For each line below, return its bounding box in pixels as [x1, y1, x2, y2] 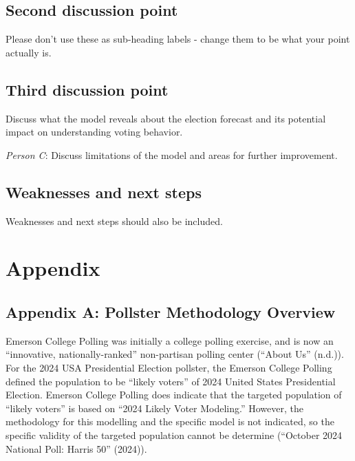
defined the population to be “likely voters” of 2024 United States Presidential [6, 374, 336, 388]
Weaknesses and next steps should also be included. [6, 213, 223, 228]
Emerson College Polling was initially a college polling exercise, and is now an [6, 333, 334, 347]
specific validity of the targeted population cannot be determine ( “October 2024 [6, 427, 343, 442]
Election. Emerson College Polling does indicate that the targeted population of [6, 387, 342, 402]
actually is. [6, 45, 52, 59]
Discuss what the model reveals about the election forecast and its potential [6, 111, 326, 125]
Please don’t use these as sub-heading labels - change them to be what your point [6, 32, 350, 46]
